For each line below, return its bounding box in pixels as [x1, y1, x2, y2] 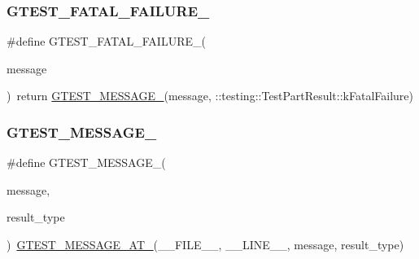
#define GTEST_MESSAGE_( [7, 154, 166, 171]
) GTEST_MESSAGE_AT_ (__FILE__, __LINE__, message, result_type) [7, 236, 404, 252]
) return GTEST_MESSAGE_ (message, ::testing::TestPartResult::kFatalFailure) [7, 87, 413, 104]
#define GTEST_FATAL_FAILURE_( [7, 33, 206, 50]
